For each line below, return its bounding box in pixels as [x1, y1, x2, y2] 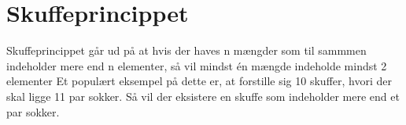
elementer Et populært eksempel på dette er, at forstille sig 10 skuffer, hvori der [6, 73, 392, 89]
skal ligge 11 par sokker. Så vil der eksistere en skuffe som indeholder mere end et [6, 87, 400, 104]
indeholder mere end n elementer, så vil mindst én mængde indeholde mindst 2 [6, 57, 387, 73]
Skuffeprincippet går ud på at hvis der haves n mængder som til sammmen [6, 42, 367, 59]
